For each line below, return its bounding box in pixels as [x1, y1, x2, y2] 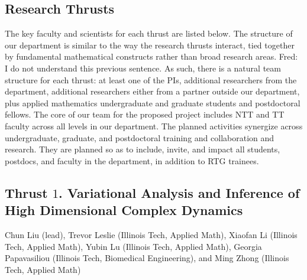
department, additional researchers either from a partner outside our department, [5, 85, 300, 97]
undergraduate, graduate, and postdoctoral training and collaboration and [5, 131, 274, 144]
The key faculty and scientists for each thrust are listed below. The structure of [5, 27, 293, 40]
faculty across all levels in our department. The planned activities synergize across [5, 119, 303, 132]
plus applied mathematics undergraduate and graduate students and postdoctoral [5, 96, 300, 109]
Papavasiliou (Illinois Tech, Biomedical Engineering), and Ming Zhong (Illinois [5, 252, 289, 264]
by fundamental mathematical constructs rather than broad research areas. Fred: [5, 50, 298, 63]
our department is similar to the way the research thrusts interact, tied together [5, 38, 295, 51]
